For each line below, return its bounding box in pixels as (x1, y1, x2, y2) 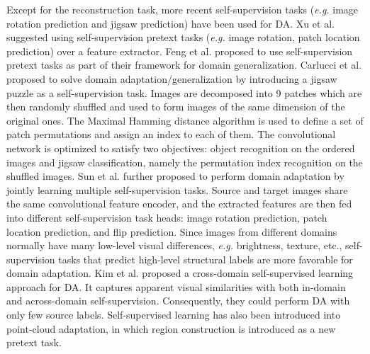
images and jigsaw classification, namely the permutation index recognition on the (6, 154, 363, 169)
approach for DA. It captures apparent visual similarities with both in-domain (6, 279, 346, 294)
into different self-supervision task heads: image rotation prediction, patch (6, 210, 327, 224)
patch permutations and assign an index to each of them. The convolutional (6, 127, 336, 142)
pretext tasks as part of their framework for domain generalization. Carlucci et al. (6, 57, 362, 72)
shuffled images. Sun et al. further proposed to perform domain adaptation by (6, 169, 344, 183)
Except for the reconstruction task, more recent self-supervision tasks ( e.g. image (6, 2, 359, 16)
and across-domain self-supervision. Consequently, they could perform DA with (6, 293, 350, 308)
